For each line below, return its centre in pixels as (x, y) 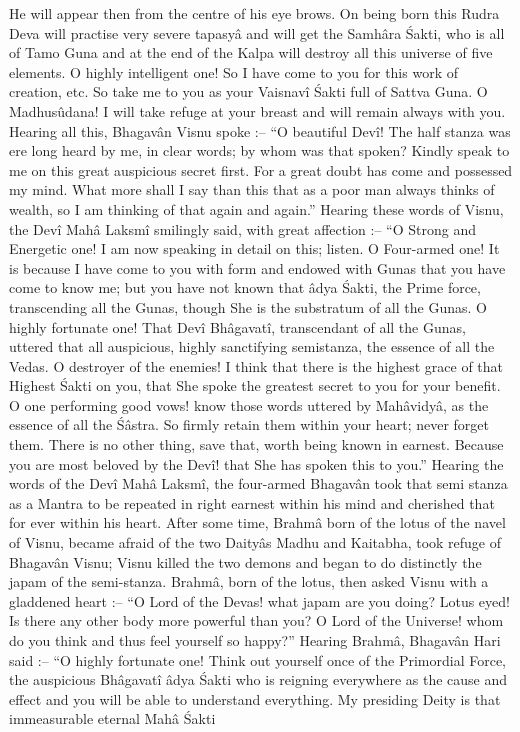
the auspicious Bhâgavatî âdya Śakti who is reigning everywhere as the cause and (258, 679)
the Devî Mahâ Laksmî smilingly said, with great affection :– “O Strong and (242, 228)
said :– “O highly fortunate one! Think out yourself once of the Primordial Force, (258, 659)
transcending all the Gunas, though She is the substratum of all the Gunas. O (248, 306)
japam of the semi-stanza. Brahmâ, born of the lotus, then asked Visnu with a (249, 581)
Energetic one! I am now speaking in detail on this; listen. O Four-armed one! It (254, 248)
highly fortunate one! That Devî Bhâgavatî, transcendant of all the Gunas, (237, 326)
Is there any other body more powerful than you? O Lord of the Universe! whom (256, 620)
